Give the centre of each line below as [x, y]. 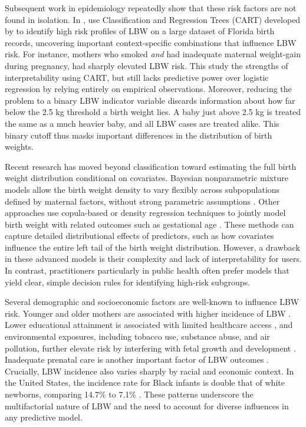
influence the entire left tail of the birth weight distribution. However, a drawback [152, 247]
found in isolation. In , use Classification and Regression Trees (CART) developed [153, 19]
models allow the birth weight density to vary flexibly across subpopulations [142, 189]
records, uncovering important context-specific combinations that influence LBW [151, 42]
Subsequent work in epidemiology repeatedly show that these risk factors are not [151, 8]
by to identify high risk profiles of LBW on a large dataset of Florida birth [140, 31]
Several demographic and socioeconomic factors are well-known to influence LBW [152, 302]
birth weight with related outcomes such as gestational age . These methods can [149, 224]
